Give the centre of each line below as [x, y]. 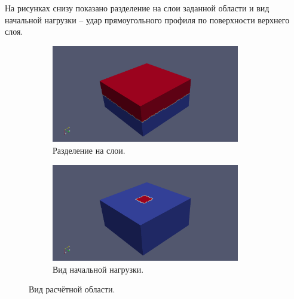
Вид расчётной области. [72, 289]
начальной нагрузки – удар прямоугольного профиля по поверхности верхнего [147, 19]
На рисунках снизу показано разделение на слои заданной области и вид [137, 8]
